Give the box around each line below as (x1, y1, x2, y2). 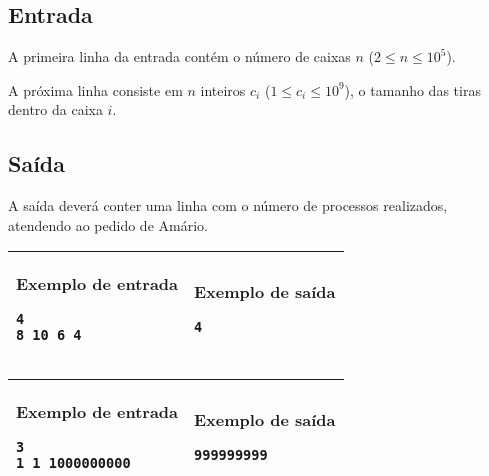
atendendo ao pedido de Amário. (8, 214, 208, 235)
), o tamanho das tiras (344, 79, 481, 100)
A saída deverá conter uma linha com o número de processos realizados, (8, 195, 448, 216)
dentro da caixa (8, 99, 103, 120)
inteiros (200, 79, 246, 100)
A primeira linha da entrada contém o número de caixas (8, 46, 351, 67)
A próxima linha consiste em (8, 79, 183, 100)
